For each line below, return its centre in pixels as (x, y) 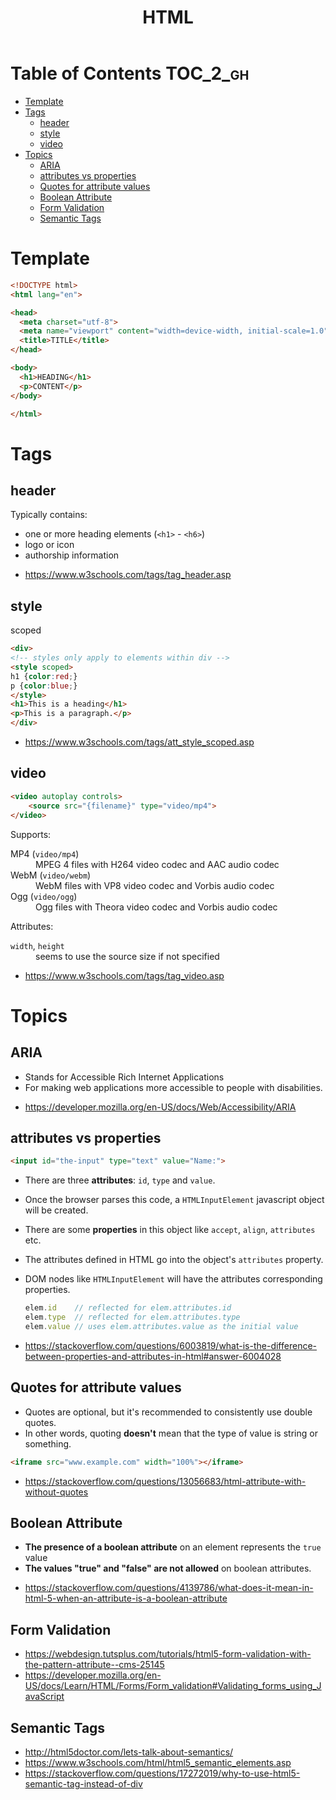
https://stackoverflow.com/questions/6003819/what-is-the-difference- (171, 1345)
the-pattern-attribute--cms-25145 (94, 1665)
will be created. (56, 1210)
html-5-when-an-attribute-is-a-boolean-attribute (126, 1598)
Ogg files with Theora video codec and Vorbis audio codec (156, 907)
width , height (37, 945)
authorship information (72, 555)
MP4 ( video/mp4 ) (45, 853)
